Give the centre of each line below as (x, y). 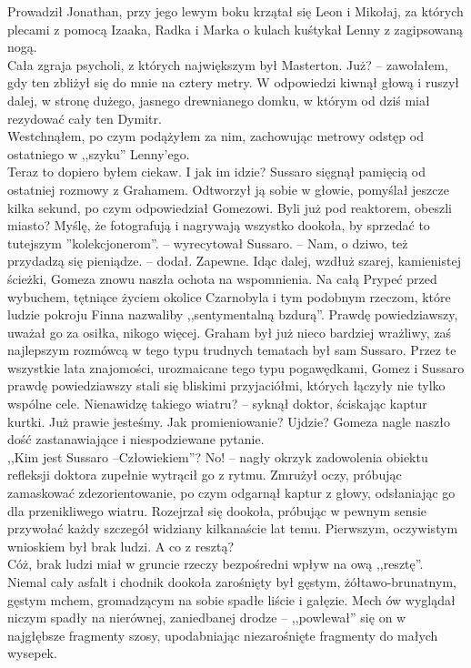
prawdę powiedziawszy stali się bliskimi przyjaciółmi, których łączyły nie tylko (226, 385)
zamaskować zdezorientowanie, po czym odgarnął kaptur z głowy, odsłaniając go (231, 493)
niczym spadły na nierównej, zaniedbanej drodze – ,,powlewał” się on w (207, 617)
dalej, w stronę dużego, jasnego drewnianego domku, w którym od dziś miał (219, 100)
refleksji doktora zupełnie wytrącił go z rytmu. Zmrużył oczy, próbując (205, 475)
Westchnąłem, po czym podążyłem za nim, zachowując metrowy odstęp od (215, 136)
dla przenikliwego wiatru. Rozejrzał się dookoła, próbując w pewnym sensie (217, 510)
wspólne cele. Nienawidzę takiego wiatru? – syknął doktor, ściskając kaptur (217, 404)
